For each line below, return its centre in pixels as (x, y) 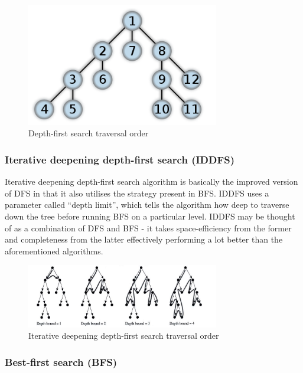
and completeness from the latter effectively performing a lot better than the (144, 239)
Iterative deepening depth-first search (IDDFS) (120, 159)
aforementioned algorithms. (54, 251)
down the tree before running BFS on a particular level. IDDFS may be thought (150, 216)
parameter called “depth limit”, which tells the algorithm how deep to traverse (147, 205)
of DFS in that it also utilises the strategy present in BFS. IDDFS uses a (137, 193)
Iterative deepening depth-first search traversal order (124, 336)
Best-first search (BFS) (61, 361)
